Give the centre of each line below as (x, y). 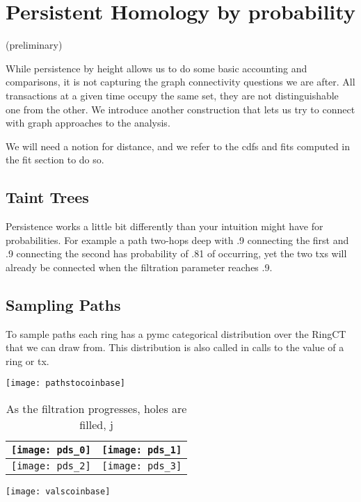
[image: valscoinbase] (58, 492)
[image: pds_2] (51, 466)
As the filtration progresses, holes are (96, 409)
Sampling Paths (63, 304)
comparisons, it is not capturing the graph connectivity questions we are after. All (180, 82)
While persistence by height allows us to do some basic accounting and (157, 68)
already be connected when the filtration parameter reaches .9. (139, 267)
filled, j (96, 425)
